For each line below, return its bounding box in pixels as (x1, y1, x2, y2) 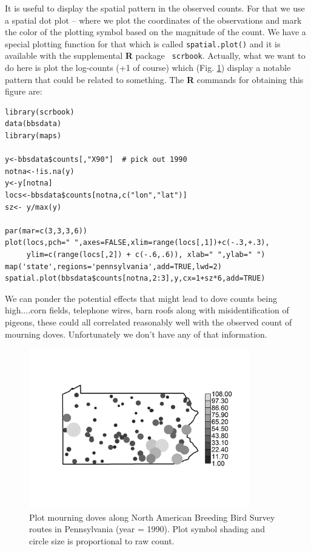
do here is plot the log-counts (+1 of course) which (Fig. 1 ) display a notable (5, 61, 291, 74)
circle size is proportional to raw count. (29, 534, 175, 547)
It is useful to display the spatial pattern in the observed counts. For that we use (5, 2, 305, 14)
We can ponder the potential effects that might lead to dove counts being (5, 292, 277, 304)
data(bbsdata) (5, 119, 62, 129)
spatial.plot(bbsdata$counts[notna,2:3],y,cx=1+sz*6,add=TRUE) (5, 274, 266, 283)
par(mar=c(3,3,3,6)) (5, 226, 88, 235)
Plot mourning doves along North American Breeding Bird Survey (29, 510, 275, 523)
